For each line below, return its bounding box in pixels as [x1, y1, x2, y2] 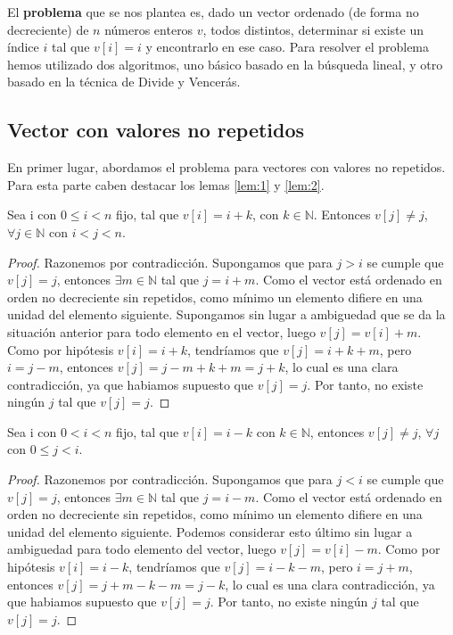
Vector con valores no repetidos [7, 116, 305, 144]
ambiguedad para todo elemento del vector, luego [7, 540, 276, 558]
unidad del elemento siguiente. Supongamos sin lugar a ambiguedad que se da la [7, 305, 446, 324]
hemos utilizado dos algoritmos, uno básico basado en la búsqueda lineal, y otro [7, 54, 443, 73]
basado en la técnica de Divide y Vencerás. [7, 72, 241, 91]
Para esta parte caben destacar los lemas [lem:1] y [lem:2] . [7, 175, 325, 194]
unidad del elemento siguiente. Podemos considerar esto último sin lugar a [7, 522, 413, 540]
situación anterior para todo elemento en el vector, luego [7, 322, 316, 341]
